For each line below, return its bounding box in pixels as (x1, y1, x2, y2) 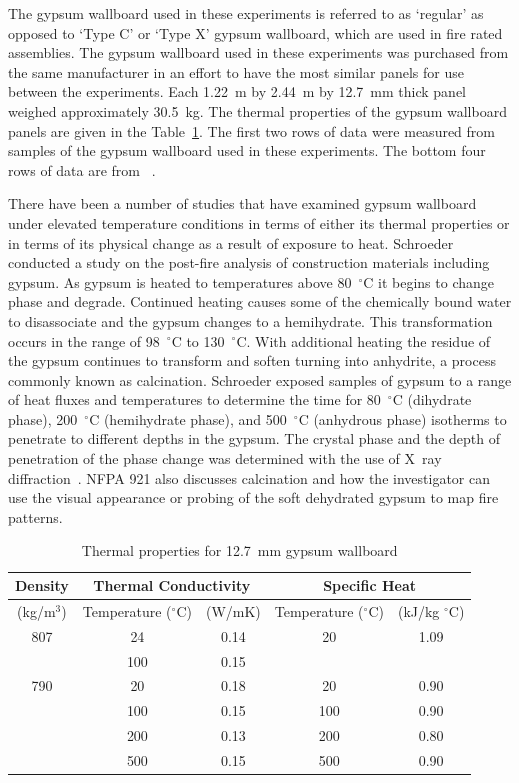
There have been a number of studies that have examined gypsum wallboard (8, 193, 477, 214)
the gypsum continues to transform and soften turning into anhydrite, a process (8, 350, 496, 371)
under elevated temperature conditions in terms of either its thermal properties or (8, 212, 510, 233)
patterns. (8, 506, 63, 527)
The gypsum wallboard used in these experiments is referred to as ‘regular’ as (8, 3, 484, 23)
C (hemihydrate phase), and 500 (89, 408, 287, 429)
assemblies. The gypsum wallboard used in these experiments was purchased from (8, 42, 509, 63)
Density (15, 575, 69, 596)
